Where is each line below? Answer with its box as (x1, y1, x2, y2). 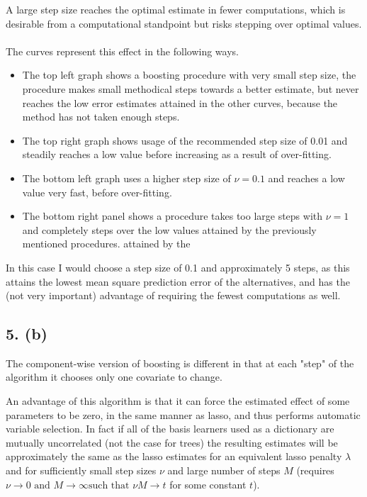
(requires (296, 463, 334, 478)
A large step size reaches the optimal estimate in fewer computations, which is (6, 2, 346, 16)
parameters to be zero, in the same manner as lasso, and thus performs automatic (6, 407, 361, 422)
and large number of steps (167, 463, 281, 478)
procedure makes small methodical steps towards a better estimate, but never (22, 81, 359, 96)
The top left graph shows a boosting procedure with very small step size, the (22, 67, 356, 82)
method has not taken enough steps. (22, 109, 180, 124)
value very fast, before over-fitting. (22, 184, 172, 199)
